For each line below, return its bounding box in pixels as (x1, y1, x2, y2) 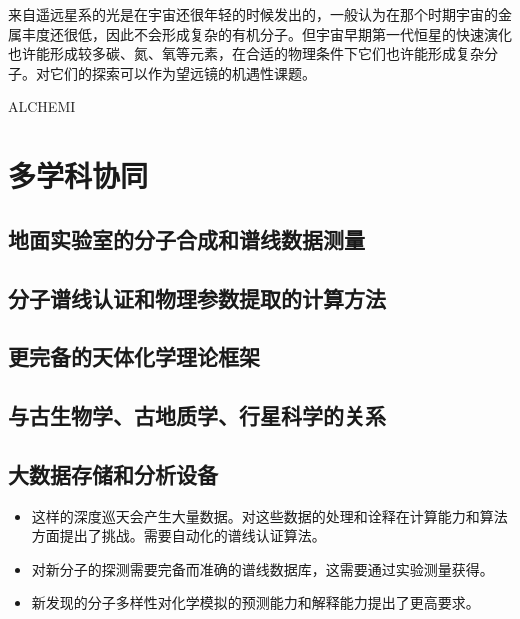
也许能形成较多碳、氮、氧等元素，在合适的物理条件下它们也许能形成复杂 (8, 43, 484, 64)
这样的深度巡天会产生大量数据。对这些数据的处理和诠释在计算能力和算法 (31, 505, 508, 526)
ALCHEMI (8, 96, 76, 117)
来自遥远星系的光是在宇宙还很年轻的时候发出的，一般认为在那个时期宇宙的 (8, 4, 498, 24)
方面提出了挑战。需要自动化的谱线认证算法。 (31, 525, 326, 546)
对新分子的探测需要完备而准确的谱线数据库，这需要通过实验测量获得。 (31, 558, 494, 579)
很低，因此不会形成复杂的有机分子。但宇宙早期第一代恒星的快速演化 (63, 23, 512, 44)
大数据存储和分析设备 (8, 458, 218, 489)
